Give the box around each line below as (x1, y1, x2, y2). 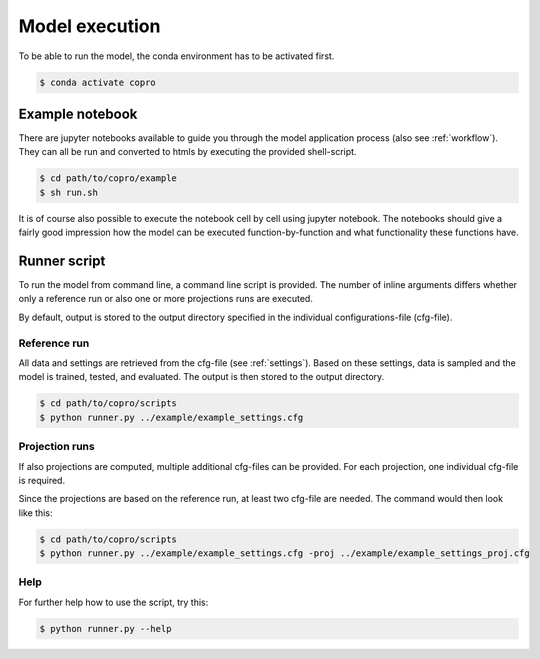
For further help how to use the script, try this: (18, 596, 209, 608)
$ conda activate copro (39, 76, 157, 88)
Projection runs (18, 440, 95, 454)
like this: (18, 506, 53, 519)
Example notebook (18, 105, 138, 122)
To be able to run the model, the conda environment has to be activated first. (18, 50, 335, 62)
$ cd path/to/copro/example (39, 173, 177, 184)
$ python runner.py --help (39, 623, 172, 634)
